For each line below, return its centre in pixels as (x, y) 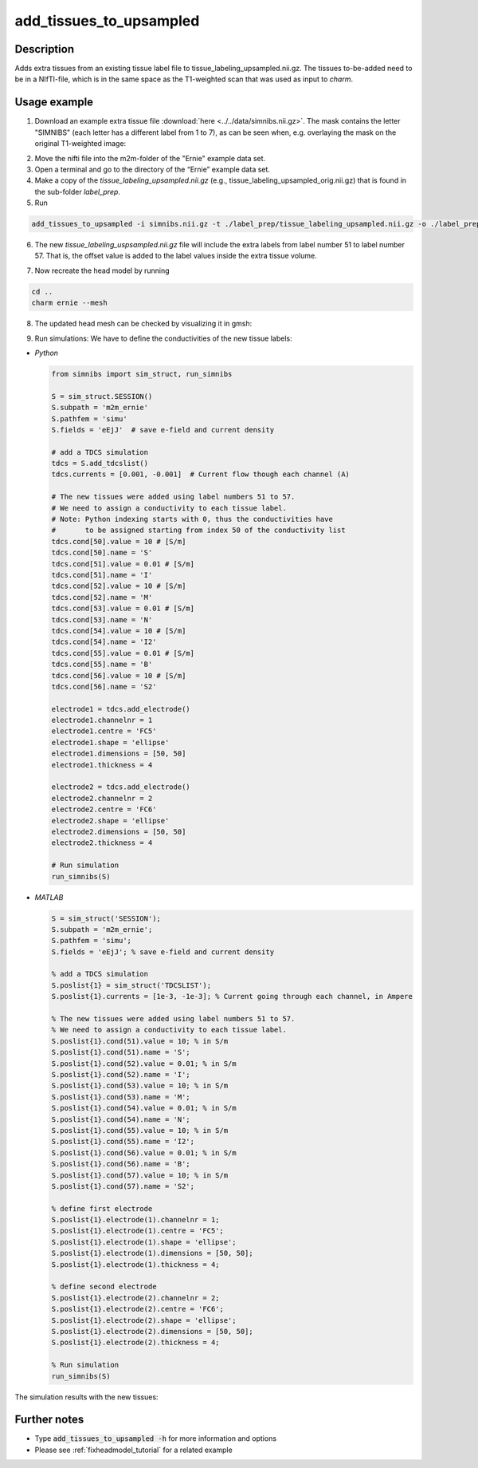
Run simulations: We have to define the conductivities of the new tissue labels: (163, 338)
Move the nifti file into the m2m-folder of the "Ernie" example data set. (150, 158)
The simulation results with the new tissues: (86, 1397)
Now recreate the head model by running (102, 270)
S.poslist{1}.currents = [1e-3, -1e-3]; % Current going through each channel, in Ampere (232, 996)
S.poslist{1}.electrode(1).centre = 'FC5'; (138, 1231)
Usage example (54, 103)
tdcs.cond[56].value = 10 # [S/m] (119, 675)
